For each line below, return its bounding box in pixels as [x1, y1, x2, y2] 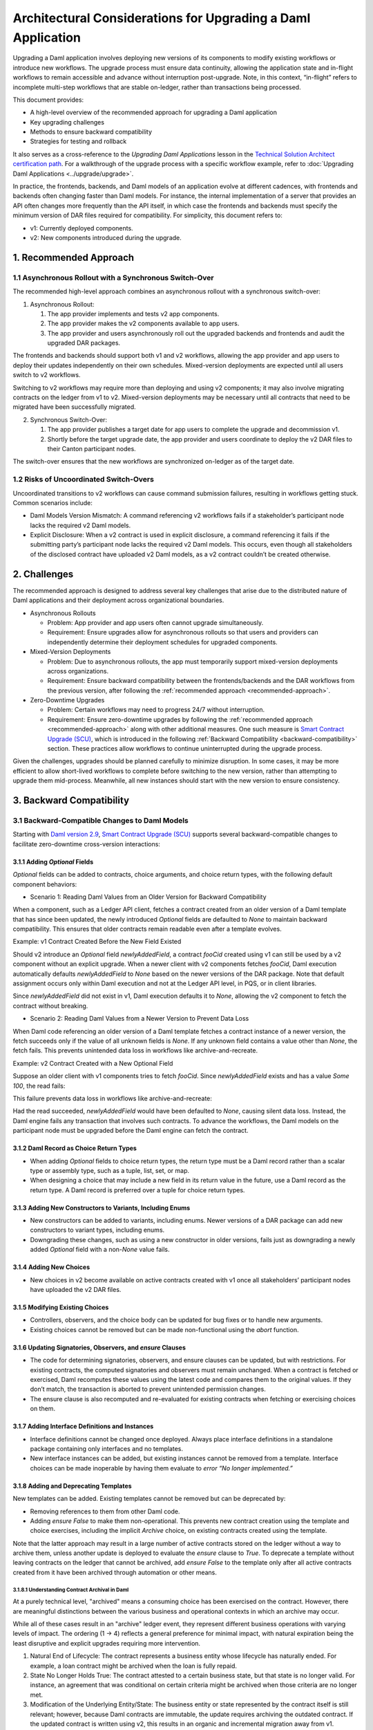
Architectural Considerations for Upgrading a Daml [12, 10, 311, 26]
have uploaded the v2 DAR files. [30, 1286, 122, 1294]
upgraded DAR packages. [47, 339, 121, 347]
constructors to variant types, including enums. [30, 1226, 165, 1235]
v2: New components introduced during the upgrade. [30, 233, 182, 242]
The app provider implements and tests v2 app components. [47, 309, 220, 318]
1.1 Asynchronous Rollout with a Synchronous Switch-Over [12, 273, 214, 282]
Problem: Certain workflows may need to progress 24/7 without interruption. [47, 706, 265, 714]
